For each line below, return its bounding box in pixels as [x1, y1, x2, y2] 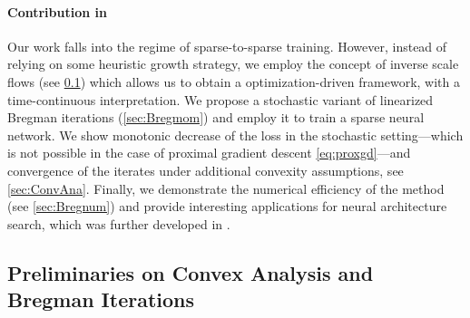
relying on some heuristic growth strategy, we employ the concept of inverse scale [7, 54, 459, 73]
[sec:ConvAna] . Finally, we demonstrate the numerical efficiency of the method [7, 178, 445, 198]
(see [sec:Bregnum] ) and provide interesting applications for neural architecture [7, 197, 447, 216]
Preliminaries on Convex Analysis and [7, 258, 374, 286]
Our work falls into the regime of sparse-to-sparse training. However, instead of [7, 36, 447, 55]
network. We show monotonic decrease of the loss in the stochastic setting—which [7, 125, 464, 144]
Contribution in [7, 2, 107, 21]
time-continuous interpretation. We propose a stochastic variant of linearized [7, 90, 434, 109]
